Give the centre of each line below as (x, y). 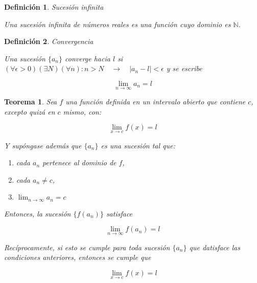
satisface (119, 213)
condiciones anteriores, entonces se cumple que (78, 257)
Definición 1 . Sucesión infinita (54, 7)
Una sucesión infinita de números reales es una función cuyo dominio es (118, 24)
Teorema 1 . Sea (31, 102)
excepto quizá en (30, 111)
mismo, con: (82, 111)
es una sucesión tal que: (138, 145)
